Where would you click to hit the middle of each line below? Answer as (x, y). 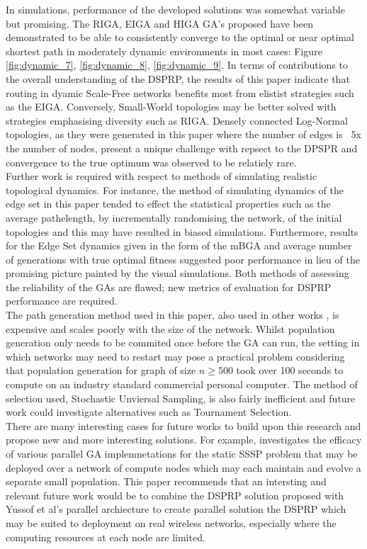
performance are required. (62, 301)
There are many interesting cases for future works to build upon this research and (183, 425)
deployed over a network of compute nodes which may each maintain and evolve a (183, 467)
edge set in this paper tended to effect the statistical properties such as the (168, 204)
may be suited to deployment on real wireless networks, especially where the (171, 522)
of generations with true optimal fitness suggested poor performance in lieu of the (183, 259)
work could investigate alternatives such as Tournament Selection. (149, 412)
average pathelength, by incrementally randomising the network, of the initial (174, 217)
